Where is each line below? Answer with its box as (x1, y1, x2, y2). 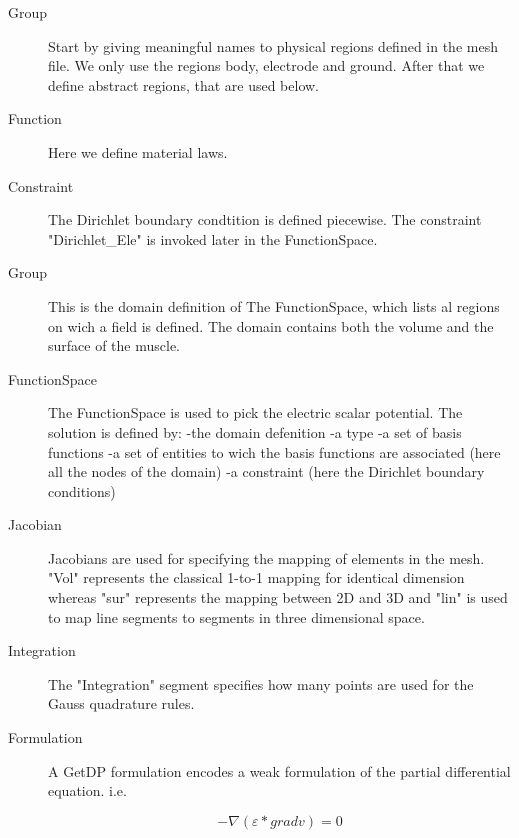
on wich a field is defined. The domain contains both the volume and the (48, 315, 494, 336)
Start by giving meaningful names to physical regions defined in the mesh (48, 35, 498, 56)
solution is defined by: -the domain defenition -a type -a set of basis (48, 421, 462, 442)
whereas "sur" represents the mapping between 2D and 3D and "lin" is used (48, 587, 508, 608)
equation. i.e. (48, 780, 127, 801)
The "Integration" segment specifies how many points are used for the (48, 673, 474, 694)
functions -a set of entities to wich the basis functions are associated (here (48, 441, 501, 462)
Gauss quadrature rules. (48, 693, 195, 714)
